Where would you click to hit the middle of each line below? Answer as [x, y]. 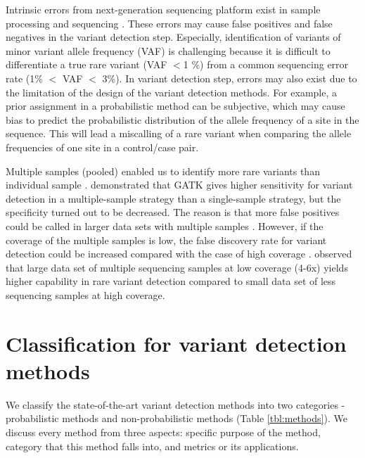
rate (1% [24, 78]
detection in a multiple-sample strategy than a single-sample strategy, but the [173, 198]
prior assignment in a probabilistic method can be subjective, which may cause [175, 106]
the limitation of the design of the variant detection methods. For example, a [171, 92]
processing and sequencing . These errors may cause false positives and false [169, 23]
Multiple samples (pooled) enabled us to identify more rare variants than [163, 171]
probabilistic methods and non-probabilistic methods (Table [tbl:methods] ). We [177, 418]
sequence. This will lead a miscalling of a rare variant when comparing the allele [179, 133]
